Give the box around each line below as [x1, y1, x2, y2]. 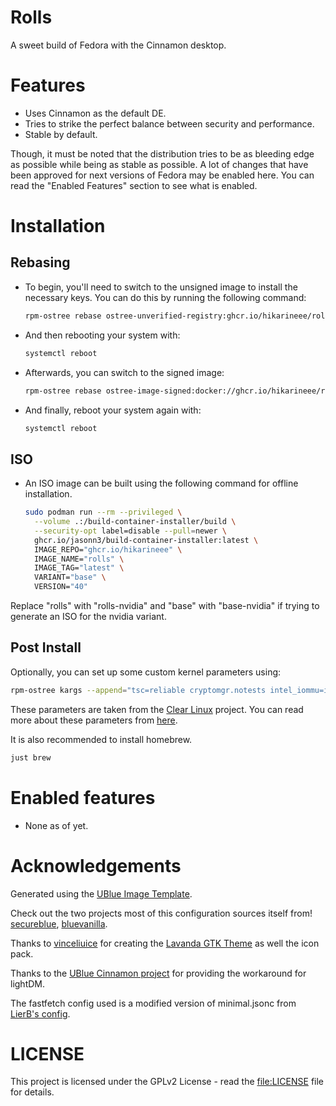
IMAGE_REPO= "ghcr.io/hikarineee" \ [34, 544, 183, 555]
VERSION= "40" [34, 582, 89, 592]
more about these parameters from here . [10, 714, 178, 726]
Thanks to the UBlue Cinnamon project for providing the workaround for [10, 967, 307, 979]
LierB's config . [10, 1007, 71, 1020]
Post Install [10, 639, 82, 656]
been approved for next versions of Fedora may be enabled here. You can [10, 169, 315, 181]
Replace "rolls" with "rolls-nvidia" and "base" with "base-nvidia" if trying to [10, 600, 320, 612]
